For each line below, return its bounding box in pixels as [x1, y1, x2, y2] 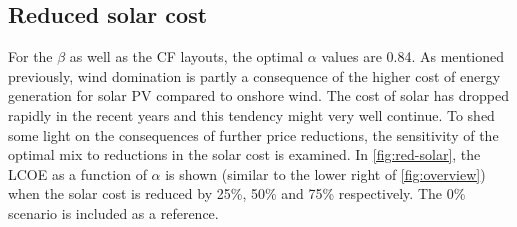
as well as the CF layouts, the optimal [69, 46, 304, 67]
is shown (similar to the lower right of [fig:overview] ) [165, 163, 486, 184]
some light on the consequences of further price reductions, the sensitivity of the [8, 124, 499, 145]
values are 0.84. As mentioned [321, 46, 505, 67]
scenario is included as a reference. [8, 202, 219, 223]
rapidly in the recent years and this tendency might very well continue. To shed [8, 104, 495, 125]
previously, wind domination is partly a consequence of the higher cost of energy [8, 65, 501, 86]
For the [8, 46, 53, 67]
